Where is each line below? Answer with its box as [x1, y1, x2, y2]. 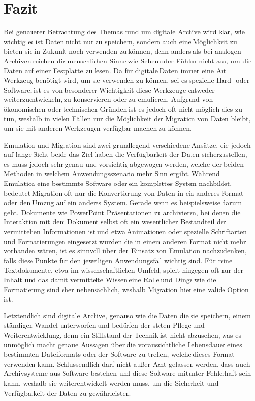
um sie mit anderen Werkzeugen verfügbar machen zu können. [4, 123, 191, 133]
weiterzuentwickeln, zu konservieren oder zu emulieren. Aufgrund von [4, 94, 213, 104]
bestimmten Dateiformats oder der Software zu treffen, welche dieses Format [4, 349, 235, 359]
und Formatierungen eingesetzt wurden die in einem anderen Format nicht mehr [4, 236, 246, 246]
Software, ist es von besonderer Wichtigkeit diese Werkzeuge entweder [4, 84, 215, 94]
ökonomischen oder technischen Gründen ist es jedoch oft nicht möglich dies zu [4, 103, 242, 114]
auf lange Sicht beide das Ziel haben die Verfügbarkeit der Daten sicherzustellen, [4, 149, 247, 159]
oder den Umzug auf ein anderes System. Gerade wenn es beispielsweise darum [4, 197, 242, 208]
